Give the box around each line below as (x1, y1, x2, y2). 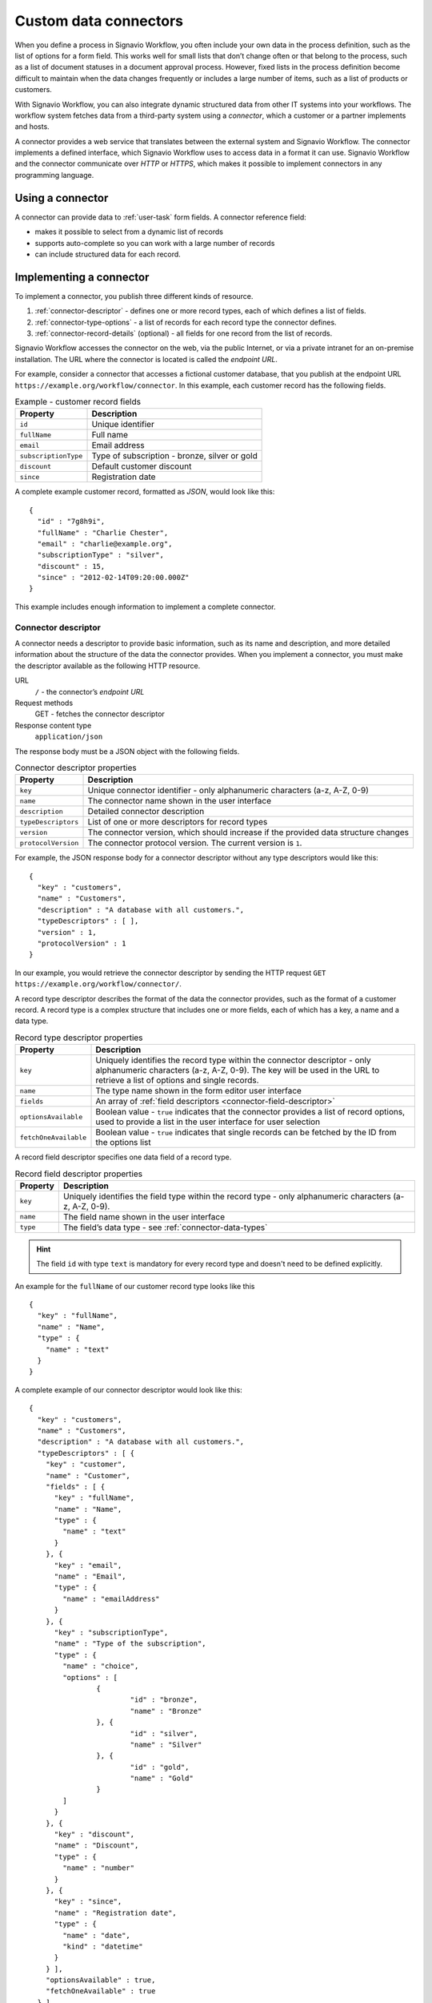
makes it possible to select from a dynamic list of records (34, 227, 224, 236)
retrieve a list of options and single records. (95, 1074, 259, 1086)
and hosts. (14, 122, 50, 131)
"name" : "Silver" (130, 1739, 202, 1749)
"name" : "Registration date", (54, 1908, 178, 1917)
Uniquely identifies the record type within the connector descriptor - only (95, 1054, 371, 1066)
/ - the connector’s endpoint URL (34, 687, 145, 696)
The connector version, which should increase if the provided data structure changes (87, 827, 410, 838)
